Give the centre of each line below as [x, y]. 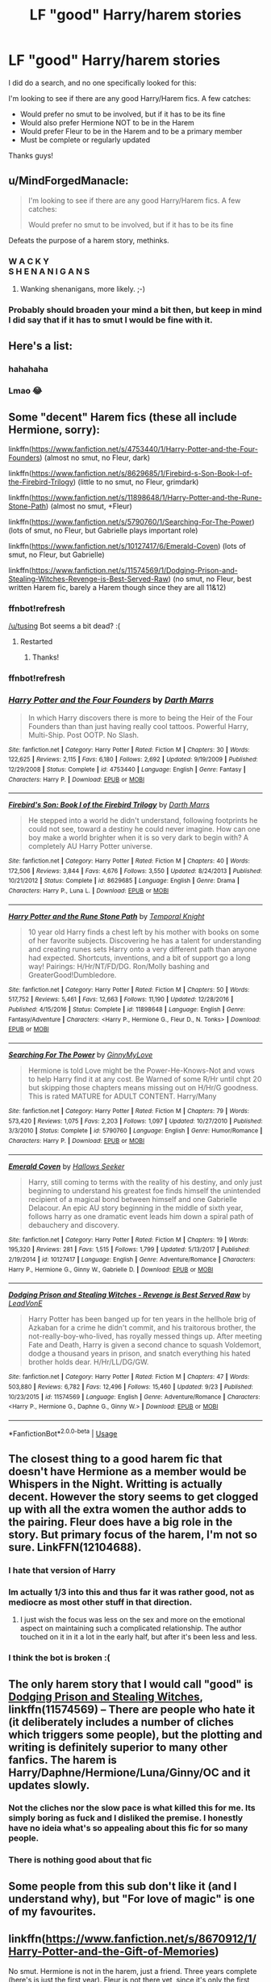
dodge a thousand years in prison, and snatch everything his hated [140, 1354]
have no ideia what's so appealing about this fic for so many [128, 1828]
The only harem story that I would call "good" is [131, 1684]
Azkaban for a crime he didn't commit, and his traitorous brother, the [142, 1328]
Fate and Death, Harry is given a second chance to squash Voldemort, [145, 1345]
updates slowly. [49, 1785]
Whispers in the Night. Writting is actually [116, 1484]
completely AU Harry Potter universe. [90, 846]
